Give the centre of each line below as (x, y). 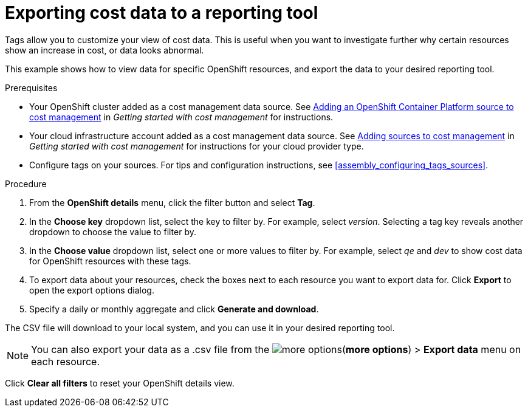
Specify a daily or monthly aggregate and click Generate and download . (174, 309)
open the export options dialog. (92, 290)
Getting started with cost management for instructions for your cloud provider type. (197, 146)
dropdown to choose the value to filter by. (113, 232)
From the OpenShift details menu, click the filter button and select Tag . (172, 202)
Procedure (26, 184)
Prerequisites (31, 88)
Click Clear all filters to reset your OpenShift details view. (120, 383)
